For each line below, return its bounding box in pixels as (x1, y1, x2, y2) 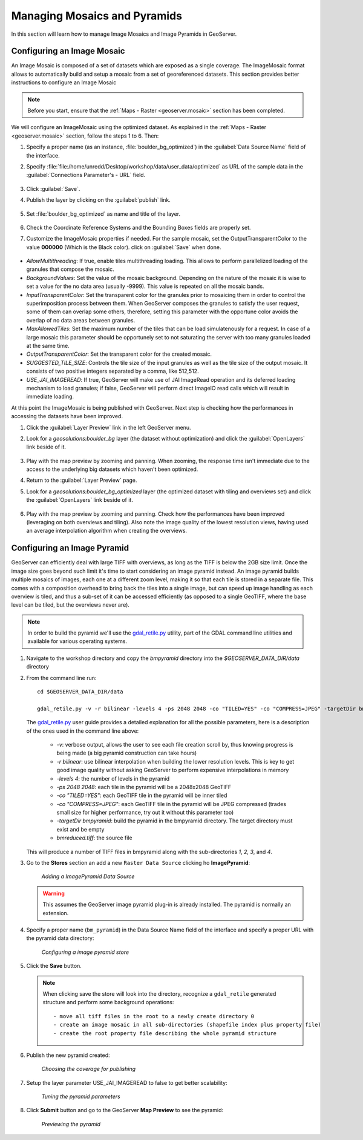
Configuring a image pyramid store (41, 948, 129, 956)
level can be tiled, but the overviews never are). (11, 601, 130, 608)
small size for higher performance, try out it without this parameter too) (56, 809, 234, 816)
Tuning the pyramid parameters (41, 1093, 120, 1100)
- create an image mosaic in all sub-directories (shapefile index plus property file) (53, 1021, 322, 1028)
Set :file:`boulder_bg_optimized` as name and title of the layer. (26, 210, 181, 218)
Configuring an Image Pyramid (11, 543, 129, 553)
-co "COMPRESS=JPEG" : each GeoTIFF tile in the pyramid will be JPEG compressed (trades (56, 800, 287, 807)
